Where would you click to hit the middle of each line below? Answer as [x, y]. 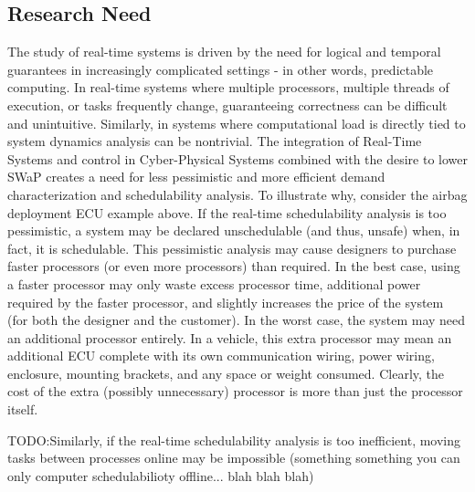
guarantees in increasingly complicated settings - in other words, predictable [221, 69]
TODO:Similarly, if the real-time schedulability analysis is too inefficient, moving [234, 440]
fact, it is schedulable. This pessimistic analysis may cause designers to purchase [232, 248]
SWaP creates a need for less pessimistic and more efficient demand [196, 177]
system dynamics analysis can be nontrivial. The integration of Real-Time [215, 141]
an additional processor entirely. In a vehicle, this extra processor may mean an [230, 337]
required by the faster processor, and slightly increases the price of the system [226, 302]
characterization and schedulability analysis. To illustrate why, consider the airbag [237, 194]
